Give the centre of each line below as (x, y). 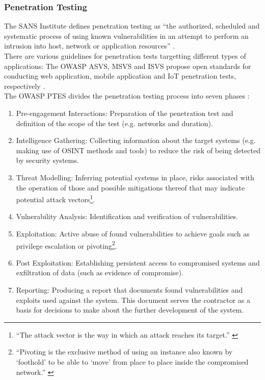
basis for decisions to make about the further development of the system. (130, 310)
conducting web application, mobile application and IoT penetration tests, (120, 76)
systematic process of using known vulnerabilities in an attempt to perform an (126, 35)
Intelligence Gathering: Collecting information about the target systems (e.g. (136, 140)
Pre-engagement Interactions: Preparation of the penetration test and (125, 113)
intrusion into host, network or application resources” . (89, 46)
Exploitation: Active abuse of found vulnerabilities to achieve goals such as (133, 233)
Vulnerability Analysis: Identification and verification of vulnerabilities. (127, 216)
